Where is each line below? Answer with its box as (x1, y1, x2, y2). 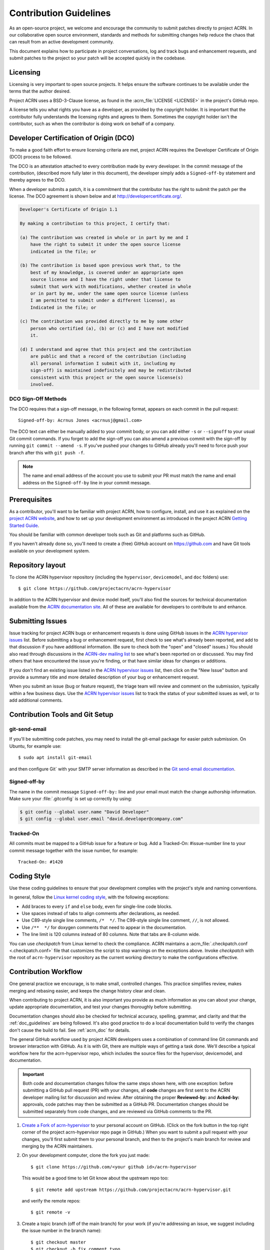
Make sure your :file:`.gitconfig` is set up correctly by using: (9, 795, 132, 802)
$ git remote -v (30, 1209, 70, 1215)
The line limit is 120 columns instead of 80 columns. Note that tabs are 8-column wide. (21, 931, 200, 937)
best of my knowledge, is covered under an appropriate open (30, 269, 183, 275)
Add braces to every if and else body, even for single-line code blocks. (21, 903, 172, 909)
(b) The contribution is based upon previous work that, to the (19, 262, 181, 268)
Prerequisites (9, 495, 52, 503)
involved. (30, 381, 54, 387)
